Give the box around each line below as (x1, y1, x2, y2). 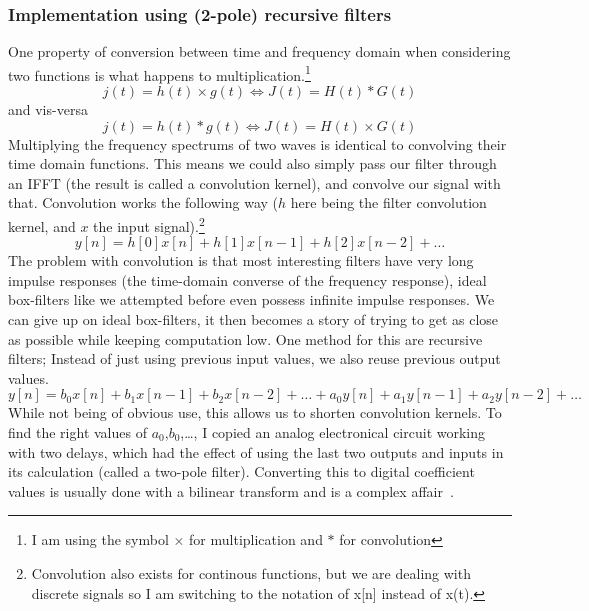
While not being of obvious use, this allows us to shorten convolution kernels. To (8, 402, 502, 423)
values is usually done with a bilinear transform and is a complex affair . (8, 480, 454, 501)
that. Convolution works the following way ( (8, 192, 279, 213)
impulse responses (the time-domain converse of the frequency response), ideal (8, 269, 487, 290)
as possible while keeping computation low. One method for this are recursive (8, 328, 483, 349)
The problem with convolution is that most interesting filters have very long (8, 250, 474, 271)
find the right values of (8, 422, 147, 443)
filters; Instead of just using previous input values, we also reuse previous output (8, 348, 501, 369)
